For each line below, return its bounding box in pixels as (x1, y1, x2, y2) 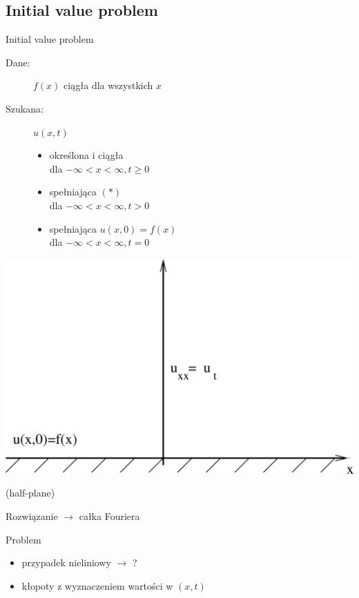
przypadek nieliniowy (21, 555, 111, 570)
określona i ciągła (49, 148, 124, 162)
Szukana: (6, 101, 43, 115)
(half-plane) (6, 485, 55, 500)
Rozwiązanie (6, 508, 58, 523)
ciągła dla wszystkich (64, 78, 153, 93)
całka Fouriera (79, 508, 140, 523)
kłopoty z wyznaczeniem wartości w (21, 578, 173, 592)
